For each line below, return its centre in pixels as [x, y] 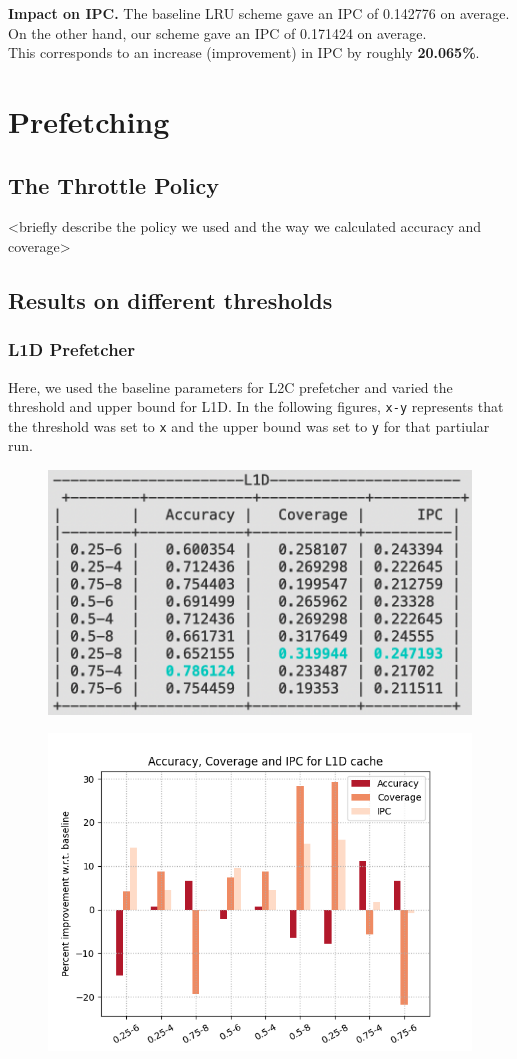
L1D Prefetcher [71, 349]
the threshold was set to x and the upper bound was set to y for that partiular [249, 425]
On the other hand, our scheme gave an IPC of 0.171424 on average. [217, 32]
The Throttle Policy [113, 184]
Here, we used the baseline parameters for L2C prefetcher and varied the [230, 386]
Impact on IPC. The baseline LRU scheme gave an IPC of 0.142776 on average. [259, 13]
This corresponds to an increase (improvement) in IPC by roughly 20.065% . [244, 52]
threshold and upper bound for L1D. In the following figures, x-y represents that [256, 406]
